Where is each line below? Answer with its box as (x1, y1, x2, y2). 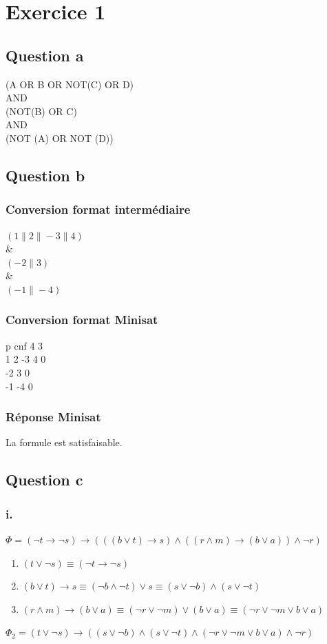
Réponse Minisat (6, 408, 101, 425)
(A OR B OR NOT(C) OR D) (6, 77, 134, 91)
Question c (6, 469, 83, 490)
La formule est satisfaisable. (6, 435, 123, 450)
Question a (6, 44, 84, 66)
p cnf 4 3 (6, 338, 43, 352)
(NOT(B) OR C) (6, 103, 77, 118)
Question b (6, 164, 85, 185)
